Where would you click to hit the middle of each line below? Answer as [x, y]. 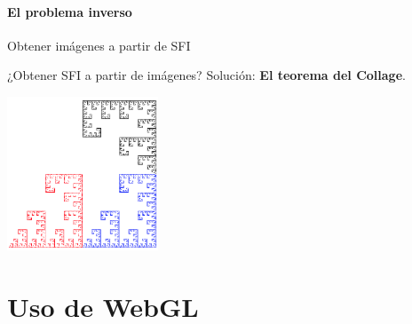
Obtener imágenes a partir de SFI [99, 45]
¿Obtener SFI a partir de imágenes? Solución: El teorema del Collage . [206, 75]
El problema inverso [70, 11]
